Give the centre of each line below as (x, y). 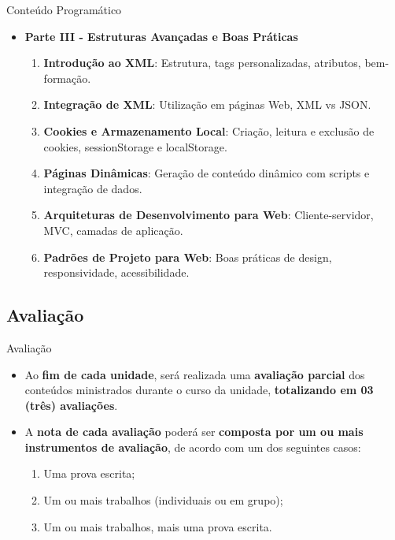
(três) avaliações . (71, 405)
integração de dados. (93, 188)
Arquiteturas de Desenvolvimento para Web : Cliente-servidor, (209, 215)
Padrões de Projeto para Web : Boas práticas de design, (188, 257)
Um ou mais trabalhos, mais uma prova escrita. (158, 526)
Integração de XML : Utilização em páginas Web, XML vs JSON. (207, 104)
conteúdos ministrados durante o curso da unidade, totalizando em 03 (199, 390)
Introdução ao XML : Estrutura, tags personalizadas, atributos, (202, 63)
